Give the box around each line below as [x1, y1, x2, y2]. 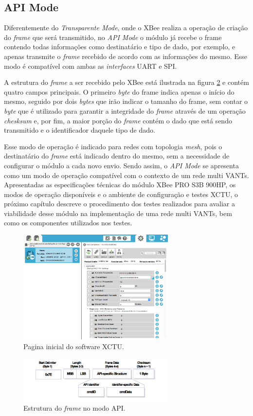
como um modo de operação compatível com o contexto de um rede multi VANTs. [4, 170, 249, 180]
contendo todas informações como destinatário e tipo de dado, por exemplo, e [4, 41, 235, 52]
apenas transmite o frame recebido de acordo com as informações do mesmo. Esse [4, 51, 248, 61]
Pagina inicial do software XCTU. [23, 341, 124, 351]
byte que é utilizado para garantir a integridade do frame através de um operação [4, 105, 246, 116]
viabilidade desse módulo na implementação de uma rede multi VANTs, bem [4, 208, 232, 218]
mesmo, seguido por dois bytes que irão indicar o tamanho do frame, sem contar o [4, 96, 248, 106]
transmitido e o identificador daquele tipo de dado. [4, 125, 155, 135]
